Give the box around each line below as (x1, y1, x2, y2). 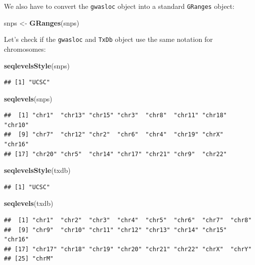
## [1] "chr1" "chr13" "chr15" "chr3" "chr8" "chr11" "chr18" (4, 112, 227, 119)
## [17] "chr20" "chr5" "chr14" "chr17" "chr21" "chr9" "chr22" (4, 150, 227, 158)
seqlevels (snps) (4, 93, 52, 103)
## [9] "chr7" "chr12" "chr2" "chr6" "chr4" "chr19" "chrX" (4, 131, 223, 138)
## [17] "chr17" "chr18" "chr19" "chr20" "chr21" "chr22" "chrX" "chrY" (4, 245, 252, 253)
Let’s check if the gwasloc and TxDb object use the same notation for (4, 34, 213, 44)
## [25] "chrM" (4, 255, 54, 263)
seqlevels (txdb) (4, 198, 53, 208)
